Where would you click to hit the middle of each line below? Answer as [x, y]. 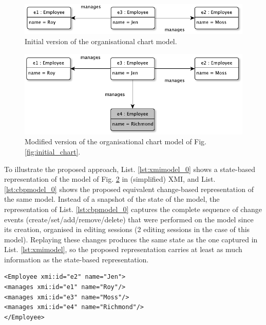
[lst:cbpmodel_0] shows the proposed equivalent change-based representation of [129, 189]
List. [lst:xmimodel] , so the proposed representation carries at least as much [123, 249]
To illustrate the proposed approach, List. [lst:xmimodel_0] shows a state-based [130, 169]
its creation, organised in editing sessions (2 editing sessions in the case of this [127, 229]
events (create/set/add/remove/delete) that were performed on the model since [129, 219]
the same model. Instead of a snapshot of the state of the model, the [112, 199]
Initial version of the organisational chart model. [101, 41]
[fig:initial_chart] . [53, 151]
